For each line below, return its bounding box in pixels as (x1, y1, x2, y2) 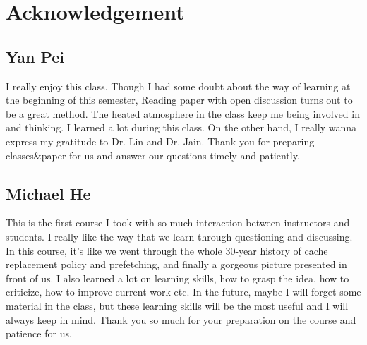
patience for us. (6, 326, 72, 341)
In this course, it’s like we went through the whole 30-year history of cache (6, 243, 328, 258)
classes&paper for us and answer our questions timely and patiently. (6, 147, 300, 162)
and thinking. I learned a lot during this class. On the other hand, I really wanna (6, 120, 357, 135)
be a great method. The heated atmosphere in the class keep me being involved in (6, 106, 360, 121)
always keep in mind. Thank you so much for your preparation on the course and (6, 312, 356, 327)
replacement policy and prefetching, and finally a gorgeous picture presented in (6, 257, 347, 272)
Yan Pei (6, 45, 65, 67)
